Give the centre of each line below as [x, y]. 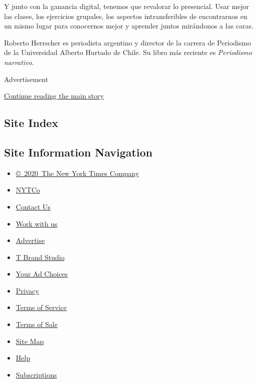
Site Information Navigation [78, 152]
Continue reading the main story [54, 96]
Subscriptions [36, 374]
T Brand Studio [40, 257]
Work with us [36, 223]
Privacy [27, 290]
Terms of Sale [37, 324]
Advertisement [26, 79]
